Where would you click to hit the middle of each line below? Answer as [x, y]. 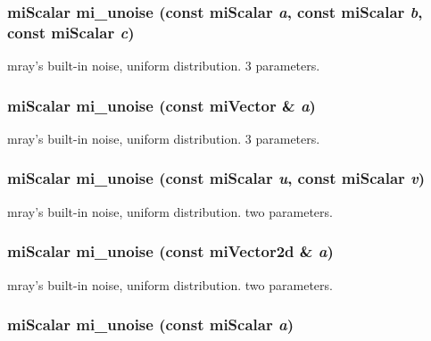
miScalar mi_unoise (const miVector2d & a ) [170, 251]
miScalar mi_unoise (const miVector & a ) [162, 105]
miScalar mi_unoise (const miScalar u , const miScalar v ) [216, 178]
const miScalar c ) [71, 32]
